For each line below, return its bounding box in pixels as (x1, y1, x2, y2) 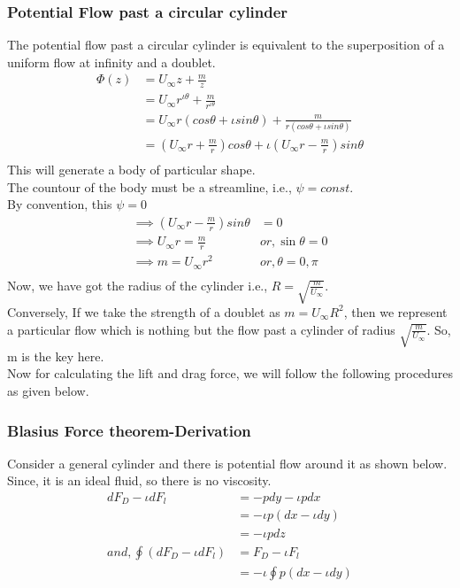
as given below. (7, 381, 89, 399)
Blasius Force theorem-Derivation (7, 419, 251, 441)
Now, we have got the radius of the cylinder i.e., (7, 275, 268, 294)
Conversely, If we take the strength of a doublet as (7, 302, 280, 321)
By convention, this (7, 195, 112, 213)
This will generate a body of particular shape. (7, 159, 256, 178)
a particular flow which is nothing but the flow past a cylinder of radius (7, 320, 395, 338)
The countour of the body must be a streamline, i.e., (7, 177, 292, 196)
